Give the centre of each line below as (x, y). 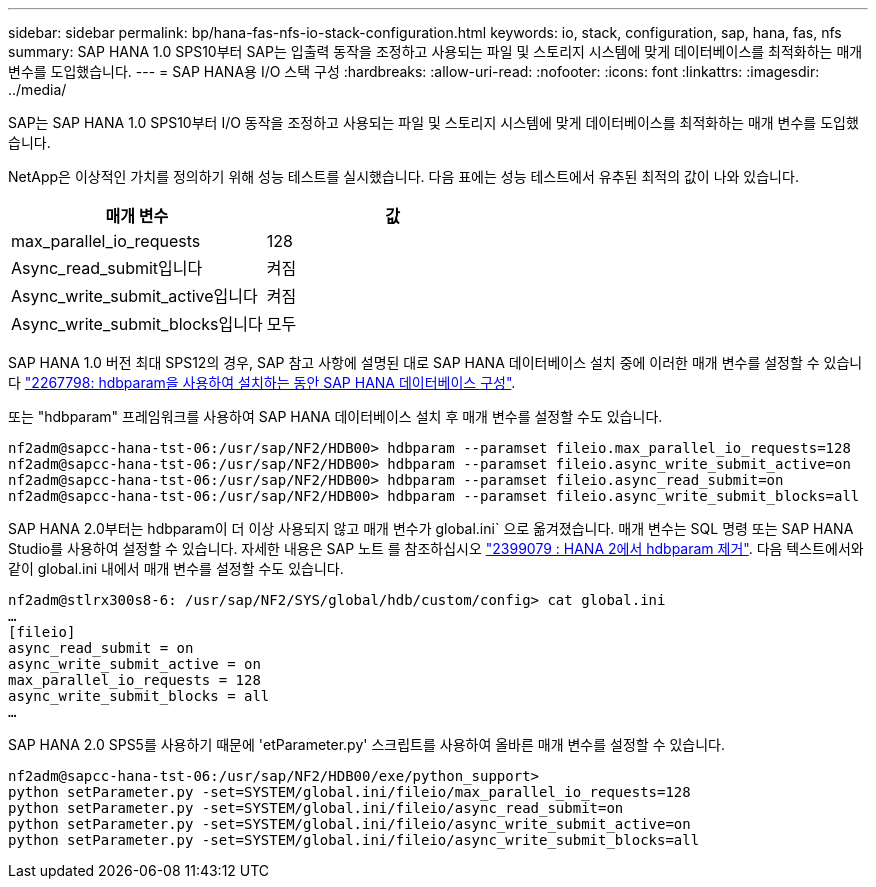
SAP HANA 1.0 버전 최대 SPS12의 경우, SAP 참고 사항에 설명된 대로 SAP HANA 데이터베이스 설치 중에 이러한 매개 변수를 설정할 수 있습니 (435, 362)
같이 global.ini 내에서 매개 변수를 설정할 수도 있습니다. (176, 568)
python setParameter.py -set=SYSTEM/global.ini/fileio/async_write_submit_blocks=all (354, 840)
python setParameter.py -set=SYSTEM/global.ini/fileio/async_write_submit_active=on (349, 824)
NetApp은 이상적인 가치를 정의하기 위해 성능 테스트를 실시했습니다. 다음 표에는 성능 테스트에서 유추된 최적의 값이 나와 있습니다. (403, 176)
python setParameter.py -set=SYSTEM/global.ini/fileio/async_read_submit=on (316, 808)
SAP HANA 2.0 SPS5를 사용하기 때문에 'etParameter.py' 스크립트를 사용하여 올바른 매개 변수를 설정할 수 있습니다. (367, 744)
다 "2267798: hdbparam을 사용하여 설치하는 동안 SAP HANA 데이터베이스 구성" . (262, 382)
